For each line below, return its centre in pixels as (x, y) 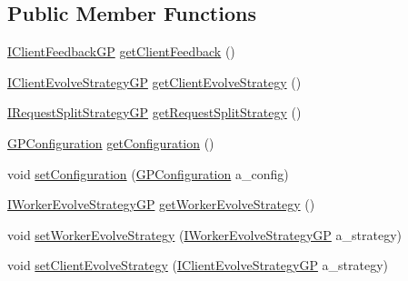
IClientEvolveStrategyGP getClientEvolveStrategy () (154, 81)
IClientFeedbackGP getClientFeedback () (121, 51)
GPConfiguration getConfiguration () (111, 142)
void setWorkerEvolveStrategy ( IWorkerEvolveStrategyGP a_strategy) (205, 234)
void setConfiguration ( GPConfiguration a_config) (148, 173)
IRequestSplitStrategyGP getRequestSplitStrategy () (154, 112)
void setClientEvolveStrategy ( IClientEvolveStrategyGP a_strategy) (198, 265)
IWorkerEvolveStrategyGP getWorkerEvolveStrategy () (161, 204)
